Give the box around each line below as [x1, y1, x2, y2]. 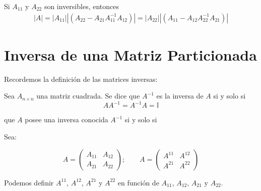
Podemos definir [4, 177, 54, 187]
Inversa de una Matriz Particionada [4, 44, 257, 65]
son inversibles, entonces [44, 1, 119, 11]
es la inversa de [156, 90, 204, 101]
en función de [117, 177, 159, 187]
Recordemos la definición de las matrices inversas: [4, 73, 158, 84]
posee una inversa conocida [25, 114, 108, 125]
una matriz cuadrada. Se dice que [36, 90, 140, 101]
